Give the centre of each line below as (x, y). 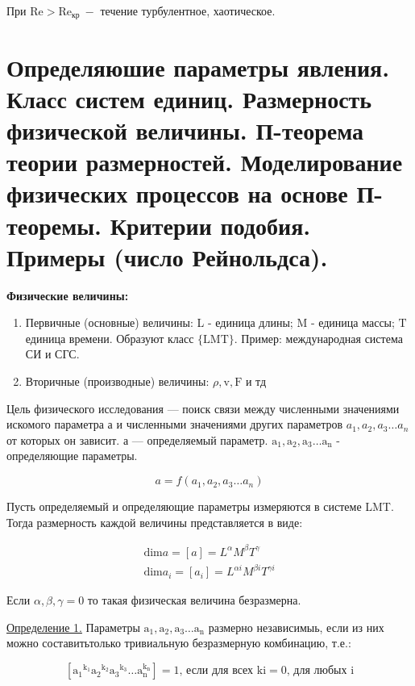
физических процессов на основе (177, 193)
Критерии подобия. (210, 225)
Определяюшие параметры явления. (198, 67)
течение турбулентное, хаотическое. (188, 10)
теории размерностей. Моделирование (205, 162)
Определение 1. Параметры (73, 627)
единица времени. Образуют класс (110, 338)
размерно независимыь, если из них (296, 627)
